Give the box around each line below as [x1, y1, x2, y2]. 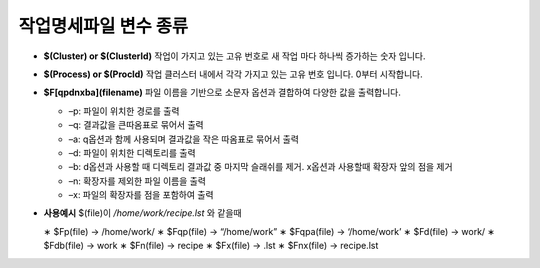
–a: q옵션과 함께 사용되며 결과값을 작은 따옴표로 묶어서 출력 [68, 133, 300, 145]
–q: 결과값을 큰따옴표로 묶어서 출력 [68, 119, 204, 131]
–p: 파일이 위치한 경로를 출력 [68, 105, 180, 117]
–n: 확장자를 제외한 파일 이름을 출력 [68, 175, 207, 187]
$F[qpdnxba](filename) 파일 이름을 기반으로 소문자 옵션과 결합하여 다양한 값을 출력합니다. [43, 86, 402, 99]
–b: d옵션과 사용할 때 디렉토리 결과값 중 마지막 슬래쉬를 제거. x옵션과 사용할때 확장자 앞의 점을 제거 [68, 161, 454, 173]
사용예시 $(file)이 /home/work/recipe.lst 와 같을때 [43, 207, 242, 219]
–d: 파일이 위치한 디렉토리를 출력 [68, 146, 196, 159]
